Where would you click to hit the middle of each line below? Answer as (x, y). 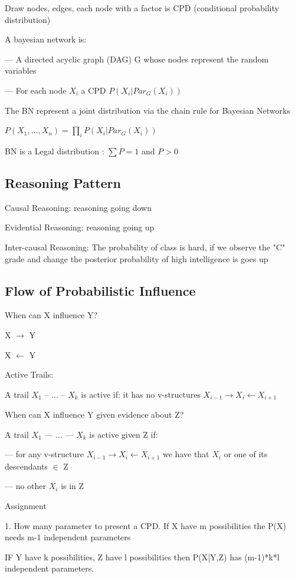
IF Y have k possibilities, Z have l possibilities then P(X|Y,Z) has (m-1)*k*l (142, 556)
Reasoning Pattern (63, 182)
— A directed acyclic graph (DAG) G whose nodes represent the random (137, 59)
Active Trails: (29, 374)
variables (21, 70)
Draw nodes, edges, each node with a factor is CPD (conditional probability (142, 8)
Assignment (26, 505)
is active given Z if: (124, 434)
